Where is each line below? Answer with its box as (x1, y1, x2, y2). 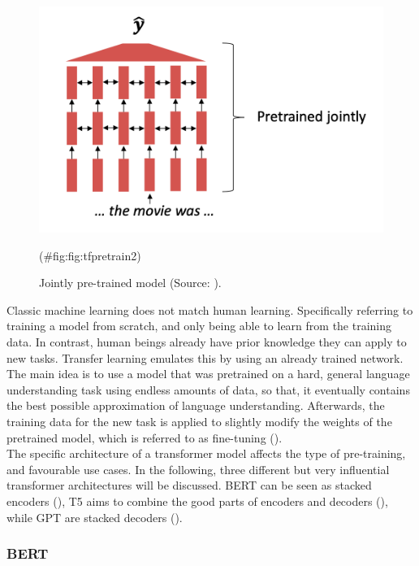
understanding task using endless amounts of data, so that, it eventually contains (6, 381, 410, 398)
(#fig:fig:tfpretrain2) (39, 246, 141, 263)
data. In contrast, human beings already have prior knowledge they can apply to (6, 333, 407, 350)
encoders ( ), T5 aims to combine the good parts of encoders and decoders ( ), (6, 492, 388, 509)
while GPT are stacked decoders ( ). (6, 508, 183, 525)
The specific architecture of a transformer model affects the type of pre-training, (6, 445, 406, 462)
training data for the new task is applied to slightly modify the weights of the (6, 412, 392, 429)
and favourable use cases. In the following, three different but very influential (6, 460, 390, 477)
